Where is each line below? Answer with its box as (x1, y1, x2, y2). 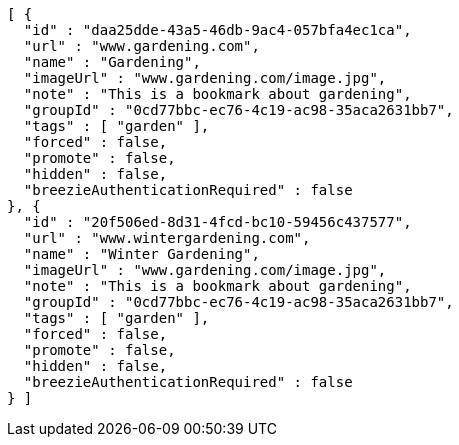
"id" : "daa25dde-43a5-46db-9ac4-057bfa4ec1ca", (23, 22, 412, 38)
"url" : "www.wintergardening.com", (23, 230, 311, 246)
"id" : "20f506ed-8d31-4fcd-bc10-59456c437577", (23, 214, 412, 230)
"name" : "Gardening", (23, 54, 201, 70)
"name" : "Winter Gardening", (23, 246, 260, 262)
